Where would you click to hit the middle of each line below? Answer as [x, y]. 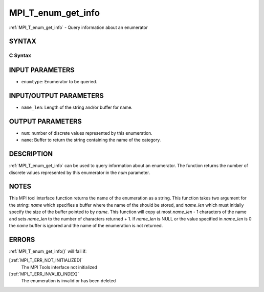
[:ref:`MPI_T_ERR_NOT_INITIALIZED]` [46, 260]
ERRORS [22, 239]
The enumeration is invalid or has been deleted [69, 281]
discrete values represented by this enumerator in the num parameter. [79, 172]
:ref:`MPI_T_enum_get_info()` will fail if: [48, 251]
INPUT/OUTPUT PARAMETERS [56, 96]
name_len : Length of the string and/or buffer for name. [77, 107]
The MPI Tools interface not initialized [59, 267]
